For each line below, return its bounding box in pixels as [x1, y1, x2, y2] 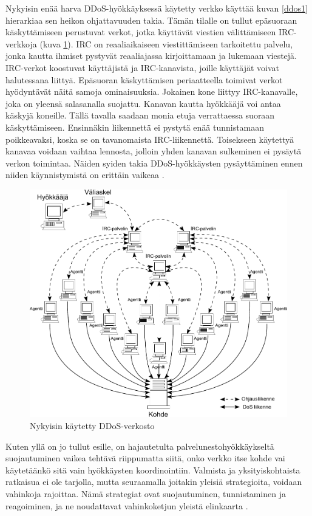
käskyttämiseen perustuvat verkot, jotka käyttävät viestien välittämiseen [5, 26, 276, 38]
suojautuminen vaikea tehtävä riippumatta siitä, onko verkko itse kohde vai [5, 452, 285, 464]
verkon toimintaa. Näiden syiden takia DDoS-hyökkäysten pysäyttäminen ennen [5, 156, 303, 169]
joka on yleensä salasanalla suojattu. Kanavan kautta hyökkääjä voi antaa [5, 97, 281, 109]
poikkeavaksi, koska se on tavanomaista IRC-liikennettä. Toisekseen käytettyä [5, 132, 294, 145]
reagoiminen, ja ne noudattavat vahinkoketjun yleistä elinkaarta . [5, 499, 248, 512]
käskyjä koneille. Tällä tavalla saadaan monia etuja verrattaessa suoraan [5, 109, 275, 122]
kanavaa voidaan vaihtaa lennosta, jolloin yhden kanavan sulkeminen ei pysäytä [5, 145, 302, 157]
